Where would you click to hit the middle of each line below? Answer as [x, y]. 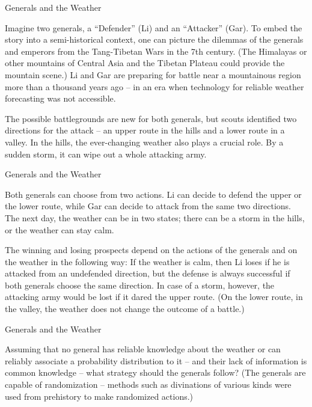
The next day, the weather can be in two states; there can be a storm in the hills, [155, 217]
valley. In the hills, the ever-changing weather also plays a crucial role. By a [144, 142]
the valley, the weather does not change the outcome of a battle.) [125, 309]
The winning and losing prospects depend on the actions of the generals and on [151, 250]
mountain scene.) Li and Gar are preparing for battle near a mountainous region [153, 74]
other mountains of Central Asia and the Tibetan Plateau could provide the [145, 63]
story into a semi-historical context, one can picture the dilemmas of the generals [154, 39]
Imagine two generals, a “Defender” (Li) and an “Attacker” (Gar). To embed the [154, 27]
